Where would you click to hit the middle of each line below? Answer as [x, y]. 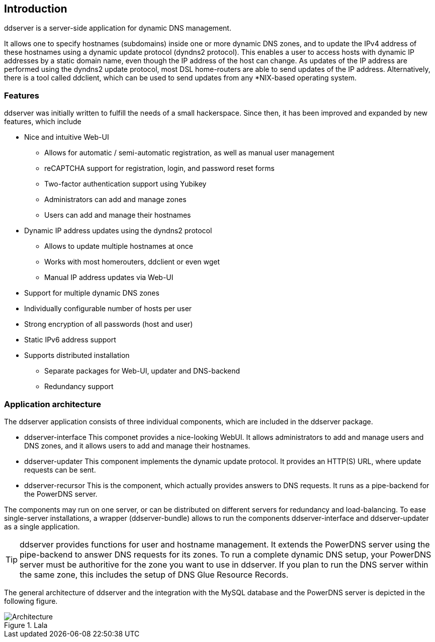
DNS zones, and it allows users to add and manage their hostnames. [137, 445]
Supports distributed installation [77, 355]
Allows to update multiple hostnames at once [119, 246]
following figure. [31, 601]
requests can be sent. [60, 470]
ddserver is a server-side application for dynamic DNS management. [118, 28]
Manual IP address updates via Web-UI [109, 278]
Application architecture [53, 404]
